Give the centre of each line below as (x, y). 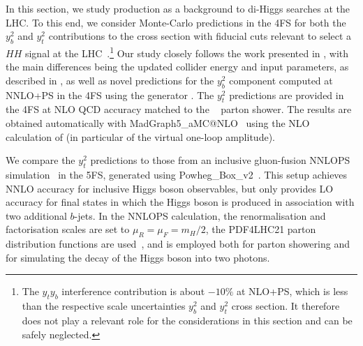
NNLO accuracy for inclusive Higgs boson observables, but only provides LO (170, 188)
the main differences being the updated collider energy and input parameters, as (177, 67)
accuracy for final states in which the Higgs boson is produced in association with (180, 202)
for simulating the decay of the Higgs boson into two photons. (138, 257)
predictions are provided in (287, 95)
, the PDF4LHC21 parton (261, 229)
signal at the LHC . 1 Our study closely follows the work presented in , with (187, 52)
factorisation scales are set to (68, 229)
